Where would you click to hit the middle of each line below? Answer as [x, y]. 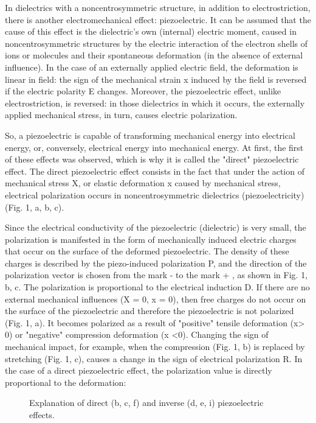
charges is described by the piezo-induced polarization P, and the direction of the [156, 263]
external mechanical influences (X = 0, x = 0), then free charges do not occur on [156, 299]
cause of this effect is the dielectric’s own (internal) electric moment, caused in [151, 31]
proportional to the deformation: [66, 382]
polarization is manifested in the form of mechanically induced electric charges [151, 239]
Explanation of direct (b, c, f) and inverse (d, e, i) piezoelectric [146, 403]
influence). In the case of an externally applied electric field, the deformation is [152, 67]
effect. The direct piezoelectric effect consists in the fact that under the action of [155, 171]
